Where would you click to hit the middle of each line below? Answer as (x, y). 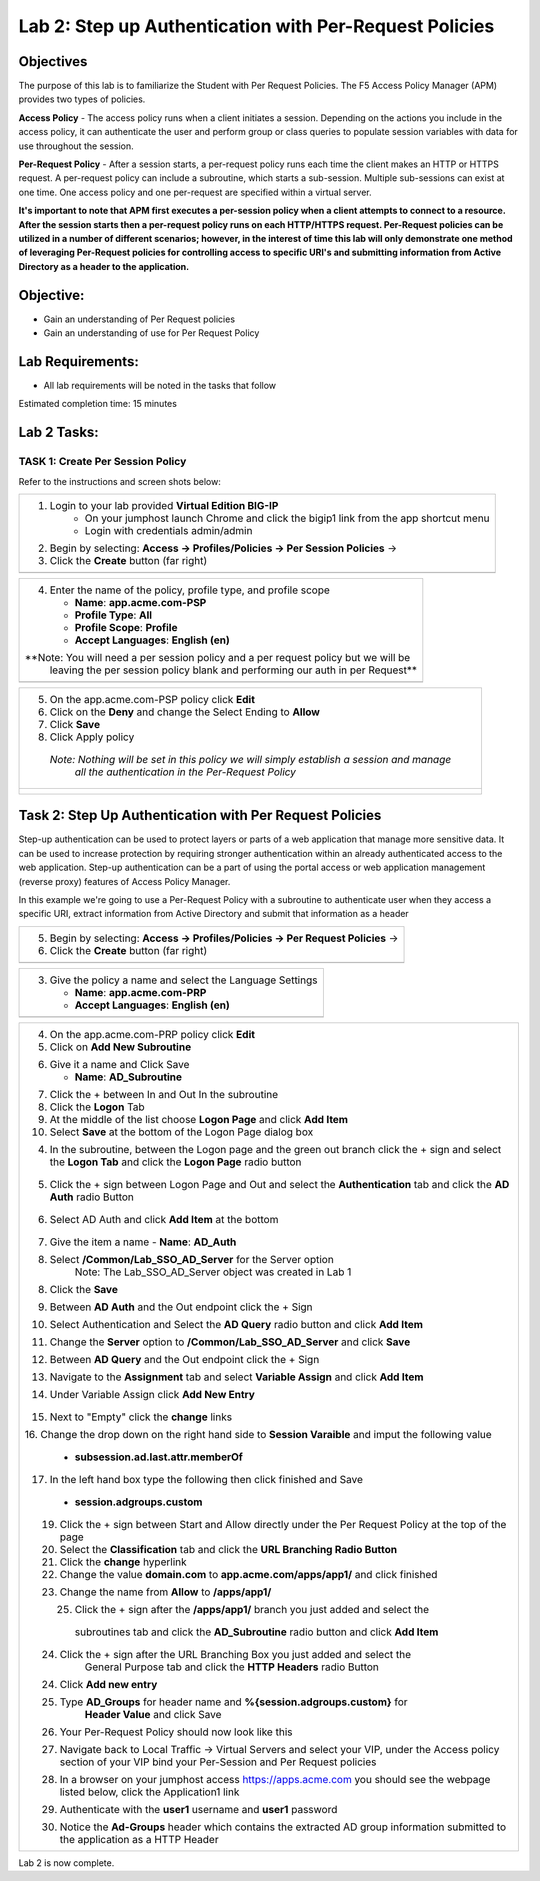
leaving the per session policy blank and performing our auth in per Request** (233, 670)
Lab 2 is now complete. (66, 1862)
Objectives (53, 61)
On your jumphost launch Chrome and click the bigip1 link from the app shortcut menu (287, 518)
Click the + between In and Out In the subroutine (164, 1094)
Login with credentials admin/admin (168, 530)
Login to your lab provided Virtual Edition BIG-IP (164, 505)
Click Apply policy (92, 737)
